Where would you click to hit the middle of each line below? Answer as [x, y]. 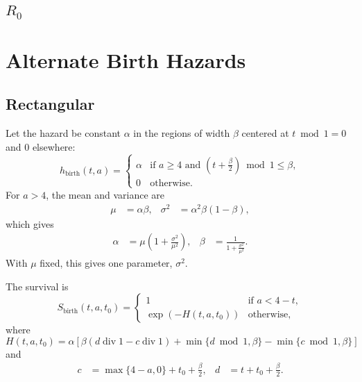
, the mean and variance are [105, 194]
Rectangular [50, 104]
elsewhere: [54, 146]
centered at [265, 133]
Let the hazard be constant [63, 133]
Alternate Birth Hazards [126, 59]
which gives [30, 223]
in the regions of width [182, 133]
